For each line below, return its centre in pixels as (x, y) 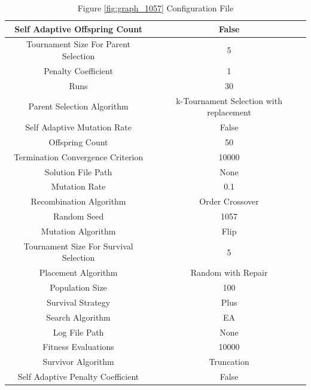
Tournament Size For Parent (79, 44)
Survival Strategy (78, 302)
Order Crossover (229, 201)
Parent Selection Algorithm (78, 106)
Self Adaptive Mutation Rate (78, 127)
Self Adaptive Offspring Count (78, 28)
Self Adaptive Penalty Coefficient (78, 377)
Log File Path (78, 332)
